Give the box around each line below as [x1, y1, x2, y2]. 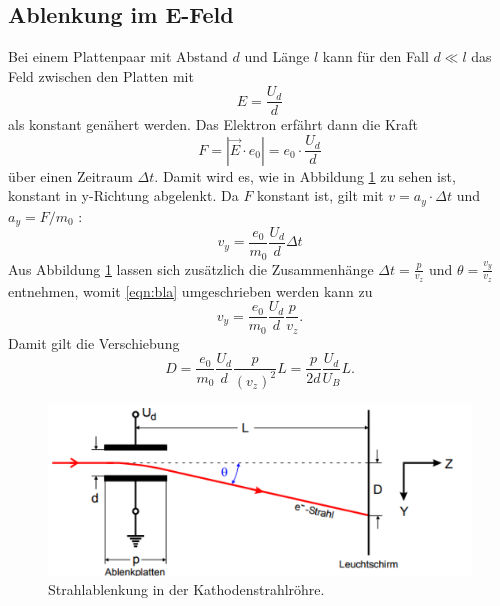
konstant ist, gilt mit [257, 185, 384, 206]
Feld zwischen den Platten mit [8, 65, 194, 86]
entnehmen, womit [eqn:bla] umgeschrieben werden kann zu [8, 280, 373, 301]
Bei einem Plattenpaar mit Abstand [8, 46, 228, 67]
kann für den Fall [322, 46, 429, 67]
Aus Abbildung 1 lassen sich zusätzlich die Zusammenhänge [8, 258, 374, 279]
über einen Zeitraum [8, 165, 133, 186]
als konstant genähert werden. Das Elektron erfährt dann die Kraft [8, 114, 419, 135]
